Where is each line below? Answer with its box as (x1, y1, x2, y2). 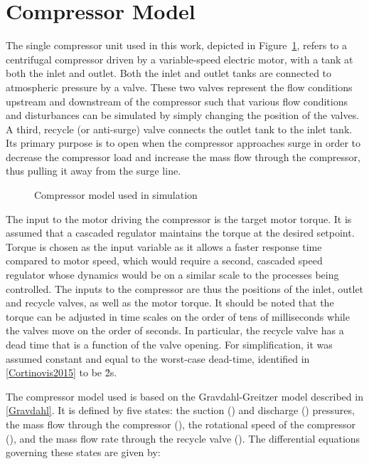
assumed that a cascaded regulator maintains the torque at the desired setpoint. (6, 225, 355, 240)
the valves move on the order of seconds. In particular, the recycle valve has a (6, 323, 344, 338)
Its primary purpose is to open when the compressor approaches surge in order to (6, 135, 361, 150)
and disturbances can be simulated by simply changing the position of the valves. (6, 108, 360, 123)
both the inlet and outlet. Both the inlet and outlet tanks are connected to (6, 66, 332, 81)
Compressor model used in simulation (34, 187, 198, 202)
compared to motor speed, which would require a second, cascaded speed (6, 253, 323, 268)
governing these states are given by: (6, 445, 161, 460)
